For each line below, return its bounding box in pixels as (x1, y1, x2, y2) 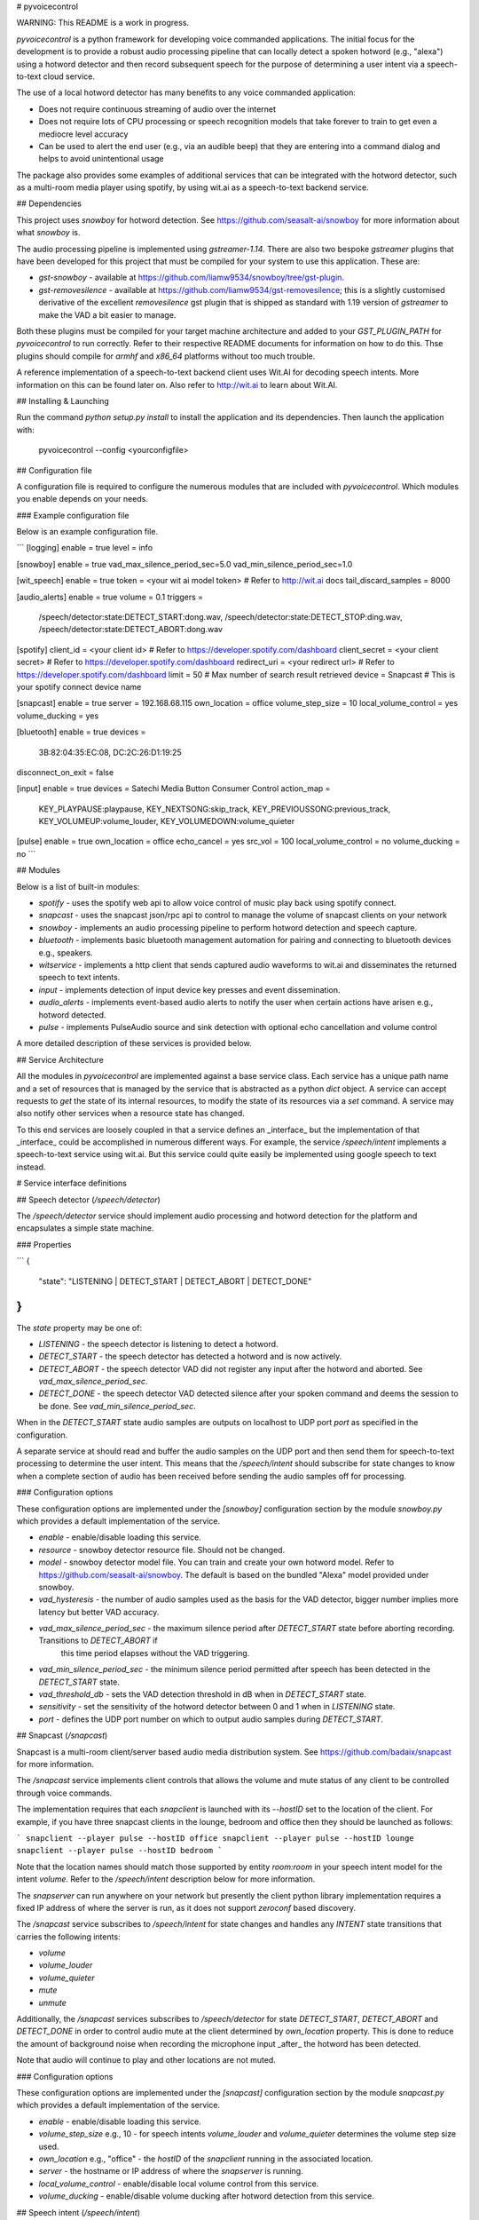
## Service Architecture (16, 1054, 104, 1065)
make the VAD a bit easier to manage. (38, 309, 177, 320)
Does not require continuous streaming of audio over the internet (38, 103, 277, 115)
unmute (38, 1997, 67, 2008)
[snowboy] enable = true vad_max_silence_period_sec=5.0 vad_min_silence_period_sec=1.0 (16, 559, 353, 569)
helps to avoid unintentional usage (38, 154, 164, 164)
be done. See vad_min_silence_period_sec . (38, 1400, 196, 1411)
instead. (16, 1162, 46, 1172)
